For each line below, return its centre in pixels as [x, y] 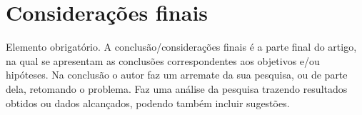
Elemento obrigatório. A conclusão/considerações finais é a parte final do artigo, [181, 47]
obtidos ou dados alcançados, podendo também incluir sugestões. [148, 102]
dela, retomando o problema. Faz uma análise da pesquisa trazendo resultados [177, 88]
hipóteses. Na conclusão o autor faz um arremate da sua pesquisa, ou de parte [177, 75]
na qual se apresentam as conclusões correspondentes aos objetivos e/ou [163, 60]
